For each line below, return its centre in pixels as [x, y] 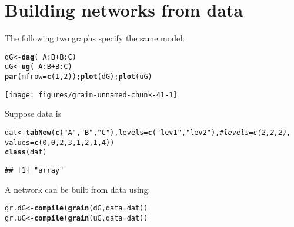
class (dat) [26, 152]
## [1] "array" [34, 170]
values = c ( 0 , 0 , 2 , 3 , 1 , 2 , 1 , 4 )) [60, 142]
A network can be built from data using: [78, 189]
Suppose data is [33, 113]
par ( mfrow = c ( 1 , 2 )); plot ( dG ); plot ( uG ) [78, 77]
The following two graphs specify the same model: [95, 38]
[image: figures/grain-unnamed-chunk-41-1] [91, 95]
